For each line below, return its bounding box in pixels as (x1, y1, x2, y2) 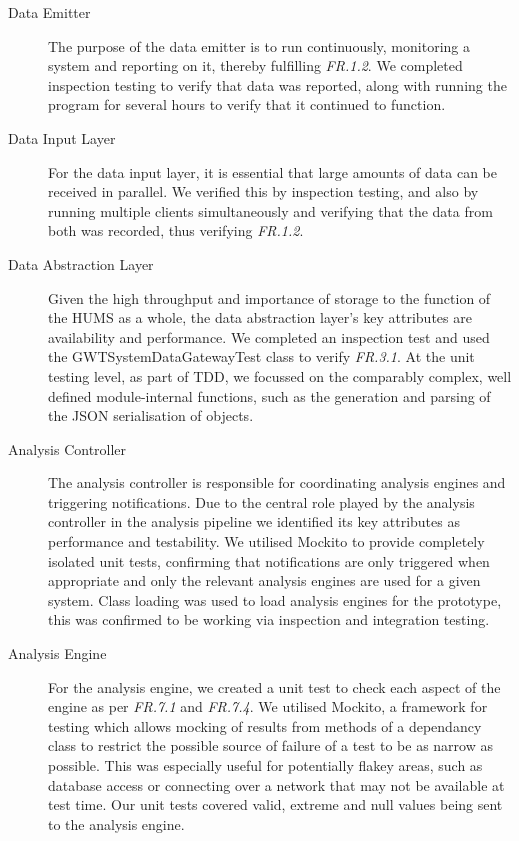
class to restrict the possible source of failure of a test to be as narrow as (48, 735, 493, 756)
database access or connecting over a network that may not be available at (48, 774, 505, 795)
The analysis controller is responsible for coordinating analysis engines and (48, 472, 506, 493)
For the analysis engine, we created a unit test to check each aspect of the (48, 676, 501, 697)
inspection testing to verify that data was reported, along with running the (48, 74, 507, 95)
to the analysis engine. (48, 813, 185, 834)
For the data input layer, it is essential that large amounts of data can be (48, 161, 498, 182)
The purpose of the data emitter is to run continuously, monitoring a (48, 35, 470, 56)
